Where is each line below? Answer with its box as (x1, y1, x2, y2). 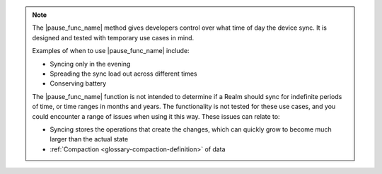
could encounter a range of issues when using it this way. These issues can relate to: (32, 112, 280, 120)
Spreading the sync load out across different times (50, 69, 197, 78)
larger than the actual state (50, 135, 129, 144)
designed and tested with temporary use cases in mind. (32, 33, 195, 42)
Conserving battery (50, 79, 107, 88)
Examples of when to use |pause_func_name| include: (32, 47, 190, 55)
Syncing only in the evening (50, 59, 131, 68)
